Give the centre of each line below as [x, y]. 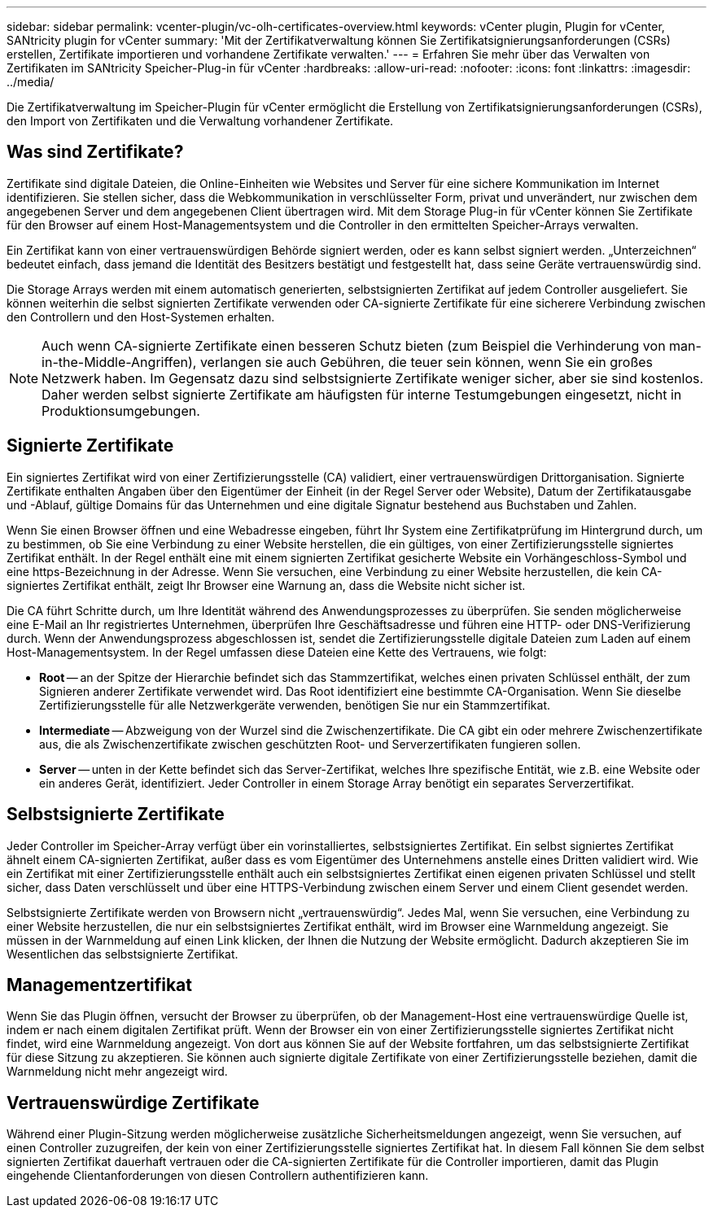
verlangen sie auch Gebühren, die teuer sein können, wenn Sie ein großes [426, 362]
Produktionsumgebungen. [121, 410]
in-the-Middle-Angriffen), [119, 362]
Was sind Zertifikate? [95, 152]
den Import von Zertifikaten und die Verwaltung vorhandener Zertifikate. [200, 121]
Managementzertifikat [99, 985]
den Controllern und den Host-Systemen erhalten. [141, 317]
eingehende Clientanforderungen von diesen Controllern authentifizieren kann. [218, 1176]
